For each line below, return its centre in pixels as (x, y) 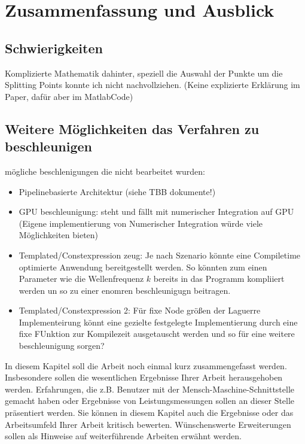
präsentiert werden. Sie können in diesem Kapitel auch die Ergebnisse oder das (149, 413)
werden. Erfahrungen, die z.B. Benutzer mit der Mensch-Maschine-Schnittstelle (150, 389)
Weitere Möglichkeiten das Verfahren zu (132, 128)
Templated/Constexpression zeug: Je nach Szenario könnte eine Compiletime (160, 255)
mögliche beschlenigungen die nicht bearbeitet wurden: (105, 171)
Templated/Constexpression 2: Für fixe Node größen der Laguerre (140, 310)
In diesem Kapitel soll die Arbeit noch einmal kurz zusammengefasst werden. (146, 365)
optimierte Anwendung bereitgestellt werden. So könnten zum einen (143, 267)
